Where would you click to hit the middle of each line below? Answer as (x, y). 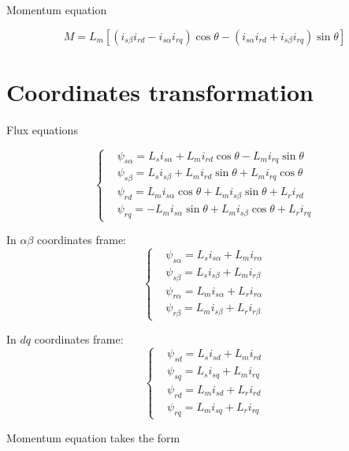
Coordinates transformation (160, 91)
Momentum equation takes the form (93, 437)
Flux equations (42, 129)
